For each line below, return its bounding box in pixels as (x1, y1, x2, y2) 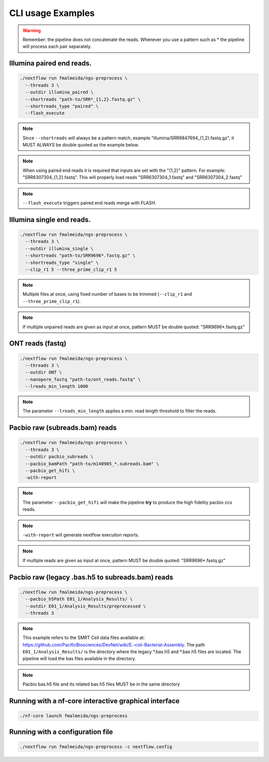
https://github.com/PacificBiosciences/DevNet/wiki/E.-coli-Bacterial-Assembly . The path (22, 642, 205, 648)
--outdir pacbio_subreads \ (25, 454, 94, 460)
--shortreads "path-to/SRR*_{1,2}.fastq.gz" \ (25, 96, 141, 102)
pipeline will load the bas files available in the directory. (22, 656, 136, 662)
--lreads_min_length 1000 (25, 384, 88, 389)
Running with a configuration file (9, 728, 113, 736)
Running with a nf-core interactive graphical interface (9, 697, 180, 706)
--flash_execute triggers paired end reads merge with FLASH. (22, 200, 156, 206)
